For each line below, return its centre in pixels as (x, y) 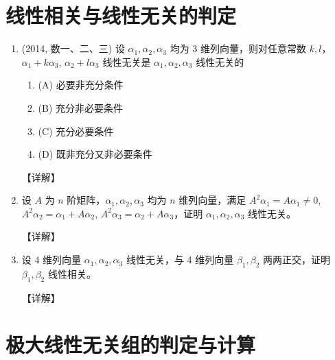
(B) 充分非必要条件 (81, 107)
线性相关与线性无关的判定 (121, 15)
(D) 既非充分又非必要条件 (95, 154)
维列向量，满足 (212, 200)
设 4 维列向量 (51, 260)
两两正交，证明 (297, 260)
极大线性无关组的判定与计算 (131, 345)
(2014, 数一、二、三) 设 (73, 48)
